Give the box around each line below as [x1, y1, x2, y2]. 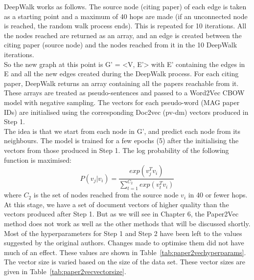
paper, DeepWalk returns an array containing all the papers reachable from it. [4, 78, 239, 88]
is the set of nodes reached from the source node [33, 190, 179, 200]
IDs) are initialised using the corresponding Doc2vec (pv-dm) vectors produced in [4, 107, 249, 117]
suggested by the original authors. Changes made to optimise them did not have [4, 237, 244, 248]
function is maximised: [4, 154, 71, 165]
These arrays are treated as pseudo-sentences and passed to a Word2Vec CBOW [4, 87, 245, 98]
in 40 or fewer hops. [188, 190, 248, 200]
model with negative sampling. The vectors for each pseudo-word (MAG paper [4, 97, 240, 107]
